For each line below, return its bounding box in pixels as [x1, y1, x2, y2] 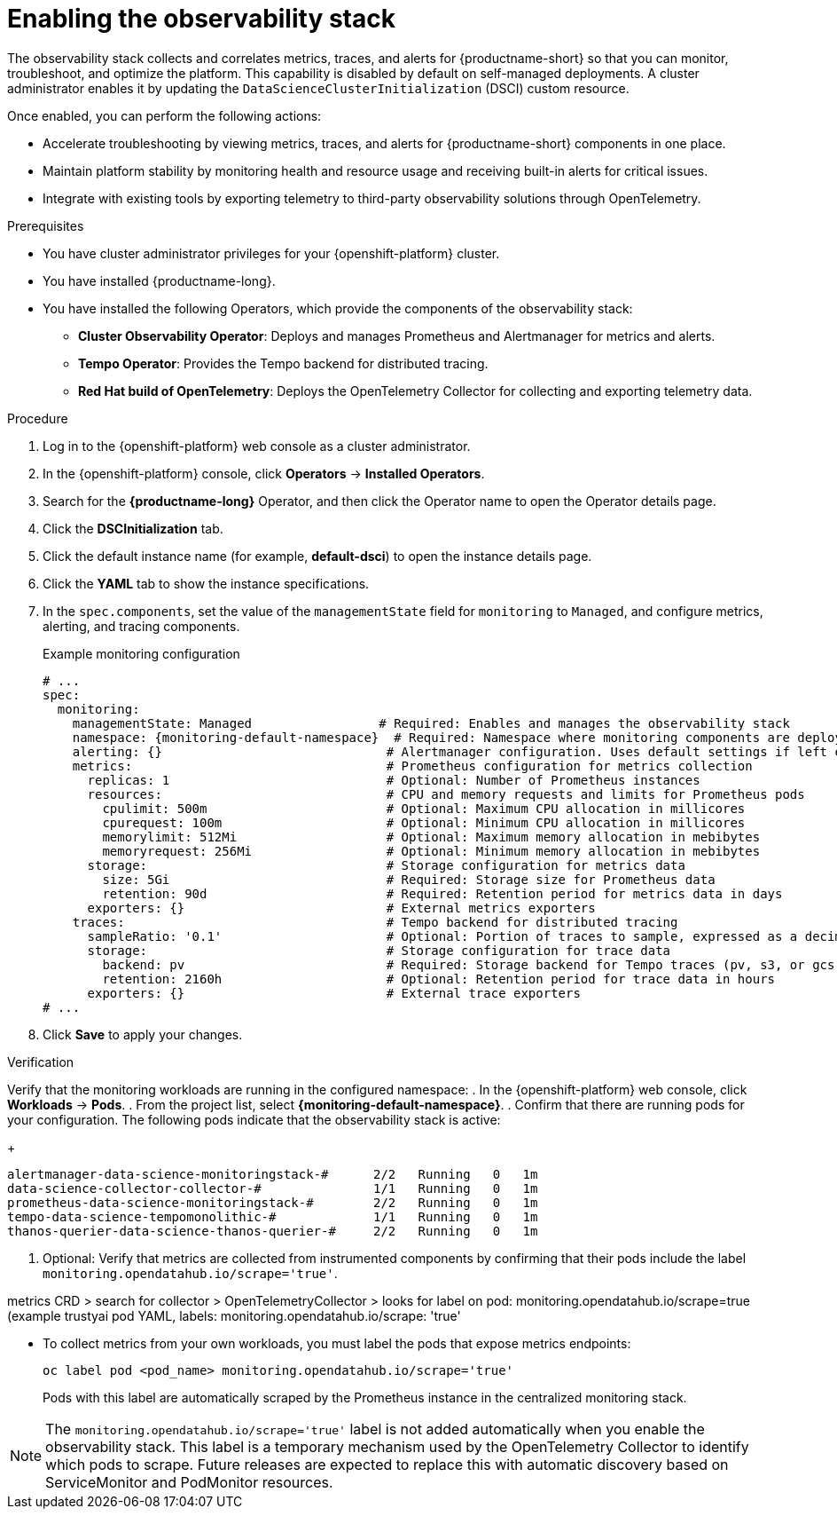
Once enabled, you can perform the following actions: [7, 107, 322, 123]
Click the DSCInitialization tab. [43, 520, 223, 536]
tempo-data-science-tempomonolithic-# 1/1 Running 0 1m [7, 1209, 538, 1224]
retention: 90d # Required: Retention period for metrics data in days [102, 886, 783, 901]
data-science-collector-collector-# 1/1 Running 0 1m [7, 1180, 538, 1196]
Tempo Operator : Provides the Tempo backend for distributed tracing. [78, 355, 489, 371]
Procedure [7, 410, 68, 426]
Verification [7, 1054, 74, 1070]
